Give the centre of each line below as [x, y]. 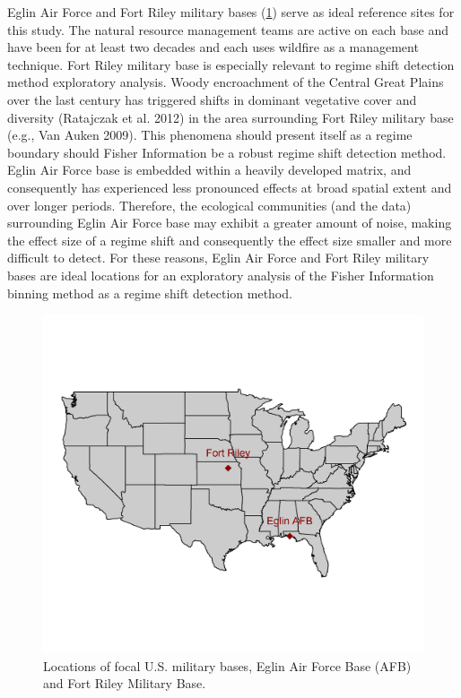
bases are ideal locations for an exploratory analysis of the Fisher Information [221, 275]
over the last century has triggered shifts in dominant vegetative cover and [212, 99]
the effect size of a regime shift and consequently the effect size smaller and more [230, 240]
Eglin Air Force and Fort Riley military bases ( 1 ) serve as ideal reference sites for [231, 12]
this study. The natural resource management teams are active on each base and [228, 29]
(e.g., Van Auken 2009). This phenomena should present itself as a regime [210, 135]
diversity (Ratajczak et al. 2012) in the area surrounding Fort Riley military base [230, 117]
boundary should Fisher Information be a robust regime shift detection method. [227, 152]
